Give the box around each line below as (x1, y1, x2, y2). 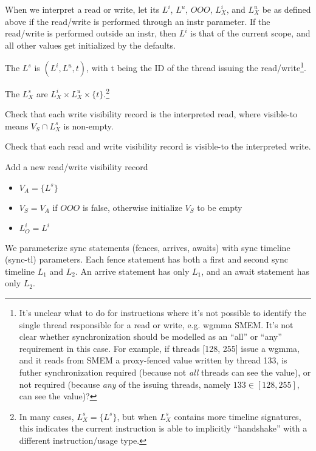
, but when (117, 410, 157, 422)
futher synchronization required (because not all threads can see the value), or (19, 366, 311, 379)
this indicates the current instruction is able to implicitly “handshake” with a (19, 422, 307, 435)
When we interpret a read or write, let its (5, 3, 160, 15)
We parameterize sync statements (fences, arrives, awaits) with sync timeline (5, 241, 290, 253)
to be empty (197, 201, 242, 213)
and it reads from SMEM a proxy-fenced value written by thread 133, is (19, 354, 287, 367)
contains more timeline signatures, (174, 410, 301, 422)
